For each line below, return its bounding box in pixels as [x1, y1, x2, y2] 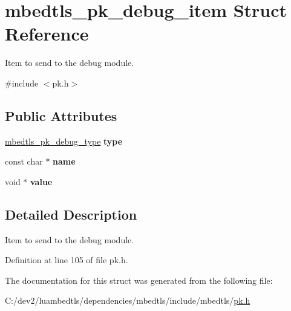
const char [5, 155, 43, 168]
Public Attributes [5, 106, 117, 125]
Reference [5, 21, 89, 46]
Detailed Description [5, 205, 137, 223]
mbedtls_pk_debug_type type [5, 134, 123, 147]
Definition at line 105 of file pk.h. [5, 254, 128, 266]
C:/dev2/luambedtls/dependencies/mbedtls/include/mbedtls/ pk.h [5, 294, 250, 307]
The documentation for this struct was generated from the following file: [5, 273, 273, 286]
